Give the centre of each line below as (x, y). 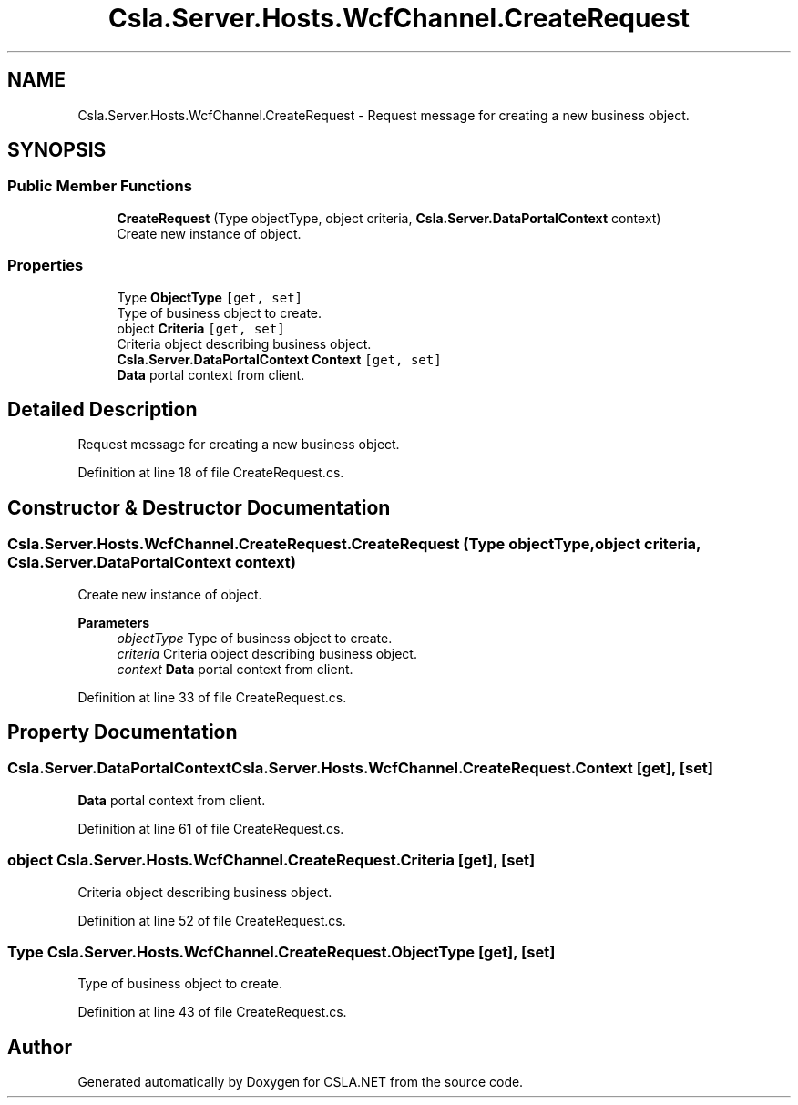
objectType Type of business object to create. (255, 638)
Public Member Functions (100, 186)
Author (40, 1047)
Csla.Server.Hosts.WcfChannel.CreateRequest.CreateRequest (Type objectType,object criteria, (354, 544)
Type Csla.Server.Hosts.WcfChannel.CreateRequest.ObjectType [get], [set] (281, 952)
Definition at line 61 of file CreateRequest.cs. (211, 828)
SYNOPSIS (57, 150)
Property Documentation (123, 732)
